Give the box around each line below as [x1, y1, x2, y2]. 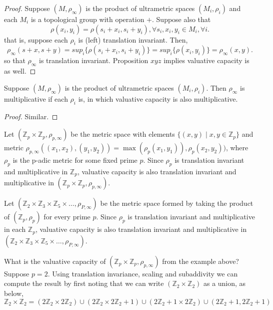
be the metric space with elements [70, 129, 175, 139]
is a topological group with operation [30, 14, 144, 24]
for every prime [43, 211, 90, 222]
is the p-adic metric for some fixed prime [12, 155, 137, 165]
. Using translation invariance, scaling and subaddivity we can [47, 268, 238, 278]
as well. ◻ [4, 66, 36, 76]
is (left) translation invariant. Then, [78, 34, 188, 45]
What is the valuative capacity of [4, 255, 106, 266]
